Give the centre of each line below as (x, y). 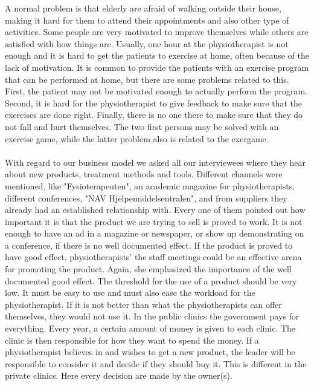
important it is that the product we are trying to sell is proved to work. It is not (154, 221)
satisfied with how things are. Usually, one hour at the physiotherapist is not (147, 43)
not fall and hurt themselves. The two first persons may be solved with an (142, 126)
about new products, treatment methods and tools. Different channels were (144, 174)
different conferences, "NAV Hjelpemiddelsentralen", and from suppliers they (146, 198)
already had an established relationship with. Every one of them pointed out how (155, 210)
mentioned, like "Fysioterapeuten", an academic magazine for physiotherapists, (150, 185)
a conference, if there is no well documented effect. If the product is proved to (149, 245)
